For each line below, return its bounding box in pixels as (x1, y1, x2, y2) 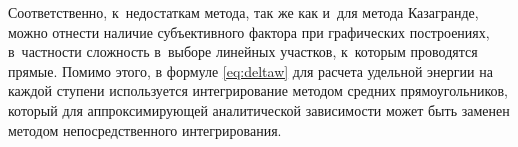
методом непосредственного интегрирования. (8, 119, 282, 140)
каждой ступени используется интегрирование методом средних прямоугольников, (8, 80, 508, 101)
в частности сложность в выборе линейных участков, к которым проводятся (8, 41, 478, 62)
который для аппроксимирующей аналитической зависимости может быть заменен (8, 99, 510, 120)
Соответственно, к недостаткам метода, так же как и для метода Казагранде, (8, 2, 479, 22)
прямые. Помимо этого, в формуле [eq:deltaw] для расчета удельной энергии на (8, 60, 493, 81)
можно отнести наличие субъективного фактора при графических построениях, (8, 21, 490, 42)
